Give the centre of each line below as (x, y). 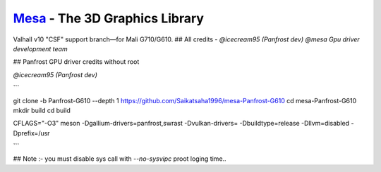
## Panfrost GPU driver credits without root (76, 62)
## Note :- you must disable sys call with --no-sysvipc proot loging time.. (120, 159)
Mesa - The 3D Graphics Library (109, 18)
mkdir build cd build (42, 110)
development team (40, 48)
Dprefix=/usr (31, 133)
